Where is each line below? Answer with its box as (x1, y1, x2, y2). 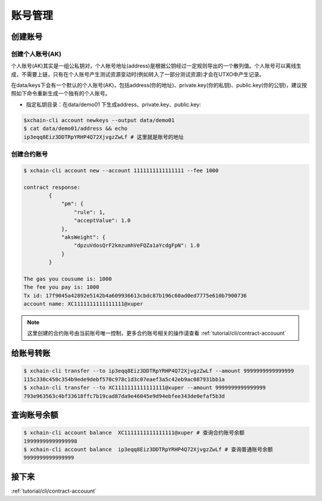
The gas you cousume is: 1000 (23, 275, 112, 282)
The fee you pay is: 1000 (23, 284, 100, 291)
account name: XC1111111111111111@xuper (23, 301, 143, 307)
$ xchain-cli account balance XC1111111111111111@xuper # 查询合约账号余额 (23, 430, 245, 436)
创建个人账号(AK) (11, 49, 62, 58)
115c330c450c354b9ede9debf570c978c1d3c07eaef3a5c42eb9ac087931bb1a (23, 376, 225, 382)
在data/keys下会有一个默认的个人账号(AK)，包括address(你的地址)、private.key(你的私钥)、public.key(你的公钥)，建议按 (11, 82, 307, 89)
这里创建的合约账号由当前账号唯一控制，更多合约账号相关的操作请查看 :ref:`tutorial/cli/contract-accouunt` (27, 329, 286, 337)
